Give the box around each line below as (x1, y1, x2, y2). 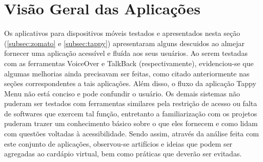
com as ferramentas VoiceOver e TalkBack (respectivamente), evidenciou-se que (4, 57, 254, 68)
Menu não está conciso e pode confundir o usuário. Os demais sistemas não (4, 88, 240, 98)
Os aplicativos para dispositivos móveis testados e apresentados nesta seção (4, 28, 240, 38)
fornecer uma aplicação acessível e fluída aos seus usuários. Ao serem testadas (4, 48, 248, 58)
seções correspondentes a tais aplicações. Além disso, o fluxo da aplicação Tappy (4, 78, 256, 89)
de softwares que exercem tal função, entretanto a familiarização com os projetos (4, 108, 257, 118)
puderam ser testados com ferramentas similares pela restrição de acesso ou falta (4, 98, 257, 109)
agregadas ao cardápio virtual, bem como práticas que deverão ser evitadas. (4, 148, 242, 159)
